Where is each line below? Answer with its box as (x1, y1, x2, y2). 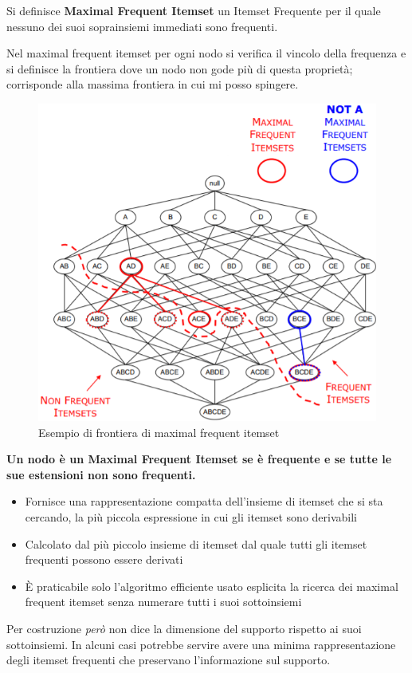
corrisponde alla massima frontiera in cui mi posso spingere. (6, 76, 299, 92)
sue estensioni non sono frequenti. (6, 466, 196, 482)
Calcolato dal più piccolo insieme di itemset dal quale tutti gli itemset (25, 535, 367, 552)
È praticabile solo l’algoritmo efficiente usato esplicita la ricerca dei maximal (25, 577, 398, 594)
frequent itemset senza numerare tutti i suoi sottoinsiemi (25, 593, 302, 610)
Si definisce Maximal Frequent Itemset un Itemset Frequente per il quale (6, 2, 381, 18)
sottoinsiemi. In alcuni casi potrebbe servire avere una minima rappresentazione (6, 636, 396, 652)
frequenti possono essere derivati (25, 551, 183, 568)
